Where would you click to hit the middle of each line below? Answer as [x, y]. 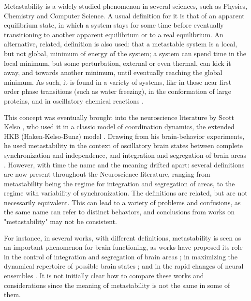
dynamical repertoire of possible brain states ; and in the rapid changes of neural [124, 266]
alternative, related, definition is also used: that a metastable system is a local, [121, 44]
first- [226, 82]
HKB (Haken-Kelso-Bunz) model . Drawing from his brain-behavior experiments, [124, 136]
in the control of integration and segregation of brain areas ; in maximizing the [121, 256]
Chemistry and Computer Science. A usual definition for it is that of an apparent [124, 15]
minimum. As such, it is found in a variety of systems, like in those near [111, 82]
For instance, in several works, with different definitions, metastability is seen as [123, 237]
